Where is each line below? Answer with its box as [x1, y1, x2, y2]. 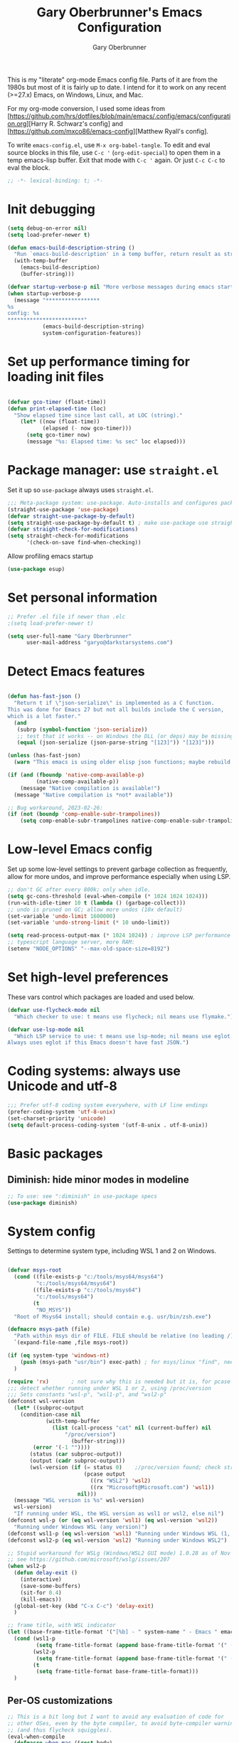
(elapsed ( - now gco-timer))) [42, 425, 132, 432]
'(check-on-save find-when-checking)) [26, 539, 142, 546]
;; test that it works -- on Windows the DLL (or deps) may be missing [16, 732, 234, 740]
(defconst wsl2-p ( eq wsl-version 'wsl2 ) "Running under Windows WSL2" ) [7, 1537, 228, 1544]
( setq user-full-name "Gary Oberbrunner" [7, 632, 132, 640]
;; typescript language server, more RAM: [7, 939, 135, 946]
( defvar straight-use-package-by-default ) [7, 513, 135, 520]
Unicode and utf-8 [7, 1078, 117, 1094]
